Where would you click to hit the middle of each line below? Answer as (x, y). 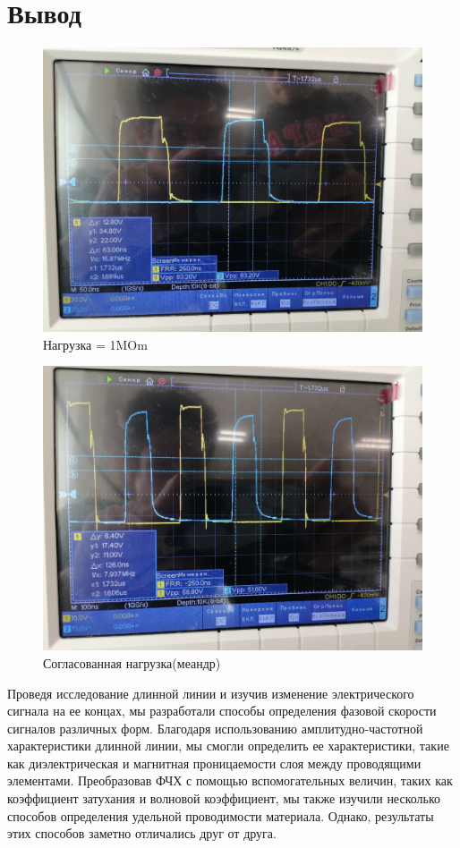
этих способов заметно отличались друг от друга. (142, 833)
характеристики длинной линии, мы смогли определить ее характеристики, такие (228, 746)
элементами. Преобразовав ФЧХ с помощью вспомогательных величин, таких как (230, 780)
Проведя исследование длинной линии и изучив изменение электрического (211, 693)
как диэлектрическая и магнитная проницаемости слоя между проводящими (214, 763)
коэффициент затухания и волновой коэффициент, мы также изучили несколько (224, 798)
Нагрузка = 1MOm (95, 344)
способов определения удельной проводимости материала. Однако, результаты (221, 815)
